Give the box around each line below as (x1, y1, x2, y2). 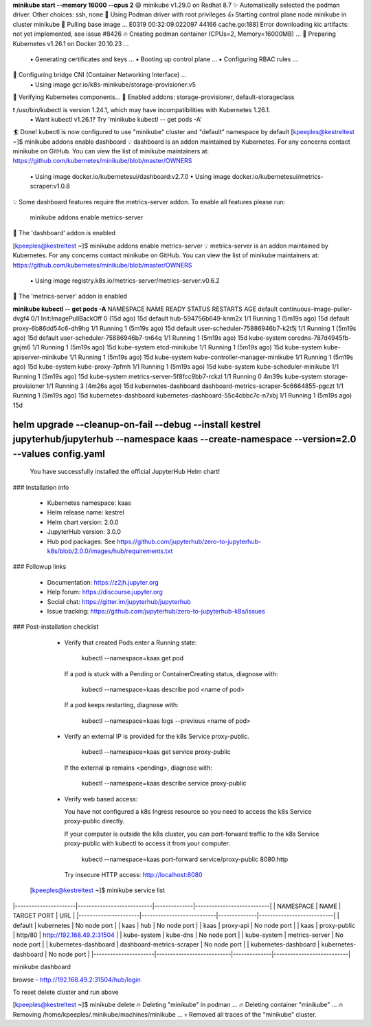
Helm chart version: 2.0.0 (47, 518, 119, 526)
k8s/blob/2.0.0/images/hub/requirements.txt (47, 547, 173, 555)
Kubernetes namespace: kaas (47, 499, 132, 507)
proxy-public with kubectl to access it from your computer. (64, 839, 230, 847)
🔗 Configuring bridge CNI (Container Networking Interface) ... (12, 71, 187, 79)
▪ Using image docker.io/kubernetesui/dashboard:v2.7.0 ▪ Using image (30, 172, 231, 180)
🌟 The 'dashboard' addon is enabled (12, 229, 116, 237)
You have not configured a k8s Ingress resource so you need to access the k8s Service (64, 808, 312, 816)
